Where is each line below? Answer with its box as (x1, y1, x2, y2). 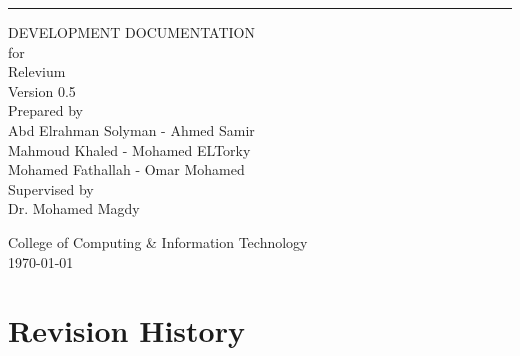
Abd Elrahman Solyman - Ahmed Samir (8, 119, 255, 140)
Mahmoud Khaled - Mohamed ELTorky (8, 139, 251, 160)
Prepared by (8, 100, 83, 121)
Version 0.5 (8, 80, 76, 101)
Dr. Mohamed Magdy (8, 198, 140, 219)
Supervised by (8, 178, 94, 199)
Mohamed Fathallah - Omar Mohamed (8, 159, 245, 180)
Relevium (8, 61, 66, 82)
